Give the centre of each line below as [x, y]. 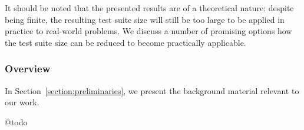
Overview [28, 69]
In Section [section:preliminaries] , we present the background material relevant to [152, 90]
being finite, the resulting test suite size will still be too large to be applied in [145, 19]
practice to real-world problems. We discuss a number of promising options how [148, 31]
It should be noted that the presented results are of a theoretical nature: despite [149, 8]
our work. [22, 102]
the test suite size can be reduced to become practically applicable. [125, 42]
